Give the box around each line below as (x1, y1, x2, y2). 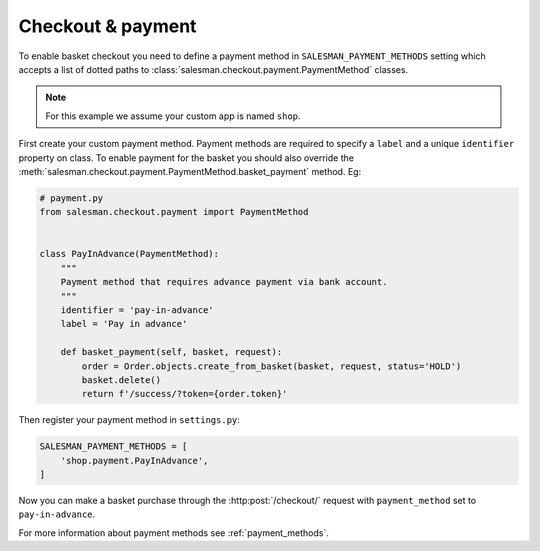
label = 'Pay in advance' (60, 318, 188, 330)
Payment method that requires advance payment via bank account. (60, 276, 388, 288)
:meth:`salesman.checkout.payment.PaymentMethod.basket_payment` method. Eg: (18, 165, 362, 177)
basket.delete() (81, 374, 162, 385)
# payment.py (39, 192, 104, 204)
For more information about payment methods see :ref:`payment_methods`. (18, 526, 329, 539)
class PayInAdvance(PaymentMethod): (39, 248, 220, 260)
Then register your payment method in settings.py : (18, 414, 240, 426)
